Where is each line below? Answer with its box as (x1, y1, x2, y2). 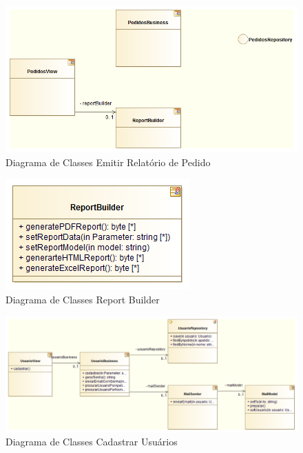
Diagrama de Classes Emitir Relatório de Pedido (6, 154, 211, 169)
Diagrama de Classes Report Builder (6, 292, 160, 306)
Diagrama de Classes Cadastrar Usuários (6, 434, 178, 449)
